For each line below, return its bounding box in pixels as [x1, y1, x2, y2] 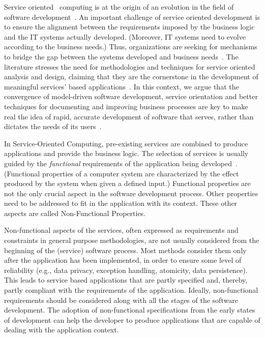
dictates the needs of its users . [4, 121, 102, 132]
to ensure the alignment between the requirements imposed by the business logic [4, 21, 255, 32]
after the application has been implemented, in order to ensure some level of [4, 255, 242, 265]
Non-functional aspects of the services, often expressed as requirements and [4, 225, 239, 235]
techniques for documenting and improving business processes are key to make [4, 101, 248, 111]
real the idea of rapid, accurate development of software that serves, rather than [4, 111, 254, 121]
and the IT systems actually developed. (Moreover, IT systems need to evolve [4, 31, 246, 42]
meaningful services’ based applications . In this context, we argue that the [4, 81, 239, 91]
